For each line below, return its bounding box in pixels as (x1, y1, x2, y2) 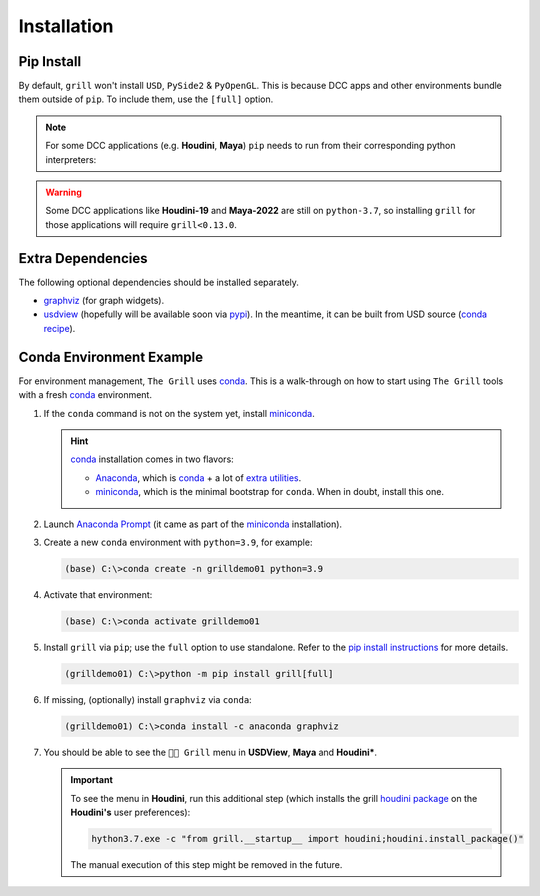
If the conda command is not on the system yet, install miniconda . (43, 407, 315, 419)
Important (70, 774, 114, 786)
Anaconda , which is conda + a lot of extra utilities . (95, 471, 302, 484)
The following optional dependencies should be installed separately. (18, 276, 300, 288)
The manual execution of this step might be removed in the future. (70, 858, 343, 870)
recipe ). (43, 322, 76, 334)
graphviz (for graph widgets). (43, 295, 165, 307)
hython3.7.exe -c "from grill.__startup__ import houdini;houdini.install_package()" (91, 833, 524, 844)
